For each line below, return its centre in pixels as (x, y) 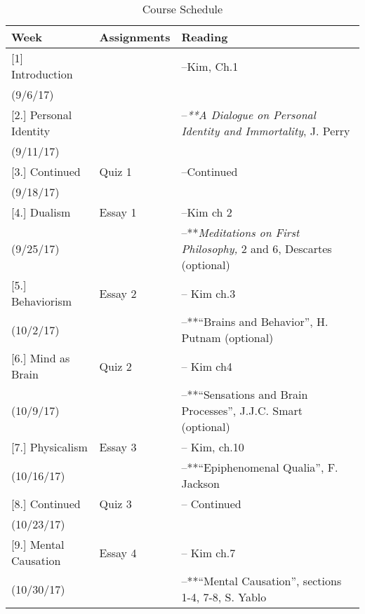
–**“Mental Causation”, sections (261, 581)
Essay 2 (118, 293)
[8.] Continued (46, 504)
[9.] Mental (38, 544)
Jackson (200, 483)
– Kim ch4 (207, 366)
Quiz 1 (115, 171)
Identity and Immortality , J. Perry (266, 131)
